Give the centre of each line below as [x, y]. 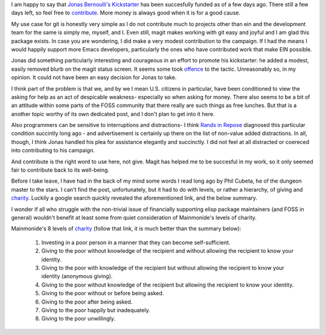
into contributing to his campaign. [53, 151]
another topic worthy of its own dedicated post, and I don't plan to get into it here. [113, 114]
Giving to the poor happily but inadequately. [96, 310]
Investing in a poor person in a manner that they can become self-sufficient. [136, 242]
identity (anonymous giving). [77, 276]
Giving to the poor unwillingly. [78, 319]
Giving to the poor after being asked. [87, 302]
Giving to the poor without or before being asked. [103, 293]
